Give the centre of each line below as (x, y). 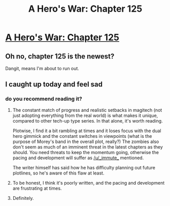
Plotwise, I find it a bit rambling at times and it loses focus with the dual (87, 131)
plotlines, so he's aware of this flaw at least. (58, 173)
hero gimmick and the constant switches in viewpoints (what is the (82, 136)
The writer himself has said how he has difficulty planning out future (84, 167)
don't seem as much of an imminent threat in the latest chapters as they (88, 147)
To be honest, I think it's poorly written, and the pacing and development (89, 183)
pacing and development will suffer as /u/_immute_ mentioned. (78, 158)
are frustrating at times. (37, 188)
